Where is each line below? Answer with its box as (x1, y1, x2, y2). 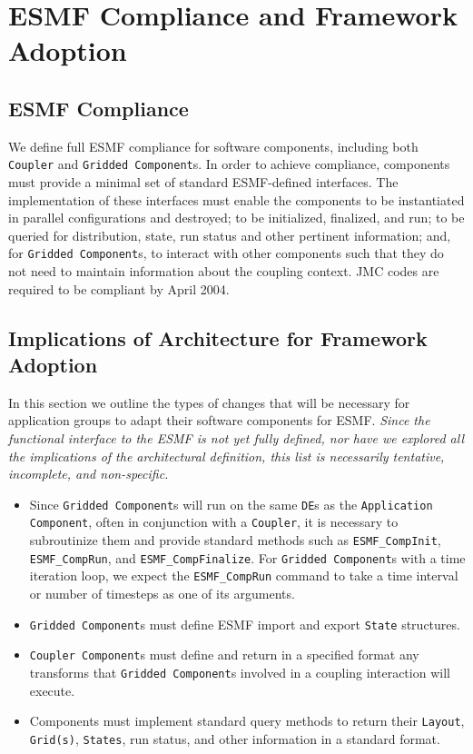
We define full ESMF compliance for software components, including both (8, 136, 419, 155)
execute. (29, 680, 75, 699)
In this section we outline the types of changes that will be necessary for (8, 392, 410, 412)
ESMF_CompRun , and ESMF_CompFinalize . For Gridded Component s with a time (29, 548, 466, 567)
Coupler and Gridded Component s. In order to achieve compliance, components (8, 154, 450, 174)
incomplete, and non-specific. (8, 464, 169, 483)
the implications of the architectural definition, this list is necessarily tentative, (8, 446, 445, 465)
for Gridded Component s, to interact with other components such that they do (8, 243, 444, 263)
